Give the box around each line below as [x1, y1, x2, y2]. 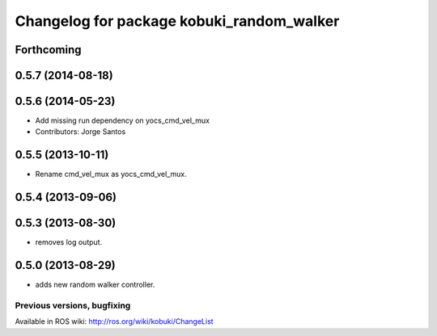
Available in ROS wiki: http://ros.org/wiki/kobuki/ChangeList [15, 317, 214, 326]
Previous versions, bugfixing [15, 300, 131, 311]
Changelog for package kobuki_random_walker [15, 12, 340, 30]
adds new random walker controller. [35, 279, 155, 290]
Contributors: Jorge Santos [35, 127, 126, 136]
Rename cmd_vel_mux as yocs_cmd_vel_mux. [35, 170, 187, 179]
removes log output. [35, 237, 103, 247]
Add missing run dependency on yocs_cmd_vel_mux [35, 115, 210, 125]
